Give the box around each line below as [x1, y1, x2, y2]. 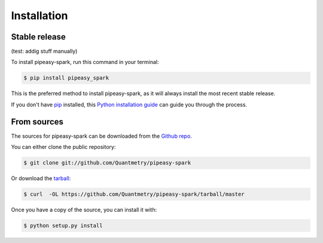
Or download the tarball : [11, 175, 71, 182]
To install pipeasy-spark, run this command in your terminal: [11, 59, 159, 66]
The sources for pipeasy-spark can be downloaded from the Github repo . [11, 132, 193, 139]
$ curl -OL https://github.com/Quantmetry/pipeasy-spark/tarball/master [23, 191, 245, 198]
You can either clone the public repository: [11, 144, 116, 151]
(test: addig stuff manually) [11, 48, 78, 55]
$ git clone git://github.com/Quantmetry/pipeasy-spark [23, 159, 191, 166]
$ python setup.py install [23, 222, 103, 229]
